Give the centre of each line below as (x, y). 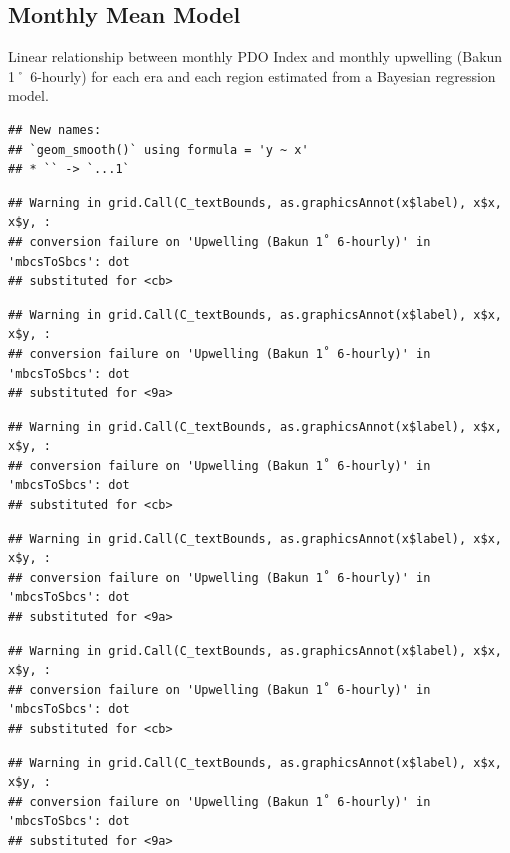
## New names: (55, 129)
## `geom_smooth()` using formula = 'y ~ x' (158, 149)
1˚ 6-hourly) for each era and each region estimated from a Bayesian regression (252, 75)
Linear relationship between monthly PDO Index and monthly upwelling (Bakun (255, 56)
